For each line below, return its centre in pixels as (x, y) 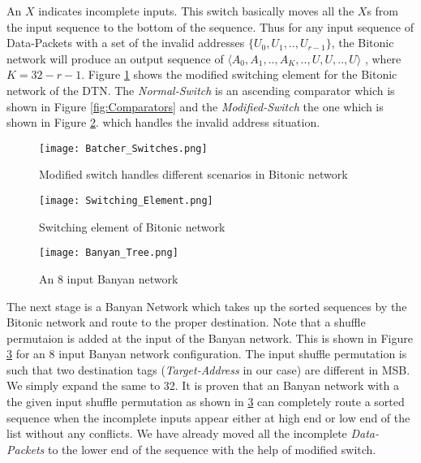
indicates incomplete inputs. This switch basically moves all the (196, 11)
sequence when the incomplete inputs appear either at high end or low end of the (208, 417)
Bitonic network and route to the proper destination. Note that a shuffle (186, 322)
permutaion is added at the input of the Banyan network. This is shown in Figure (210, 338)
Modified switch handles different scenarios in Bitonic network (193, 174)
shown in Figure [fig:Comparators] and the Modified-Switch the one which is (195, 106)
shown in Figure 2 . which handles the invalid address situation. (163, 122)
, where (383, 58)
